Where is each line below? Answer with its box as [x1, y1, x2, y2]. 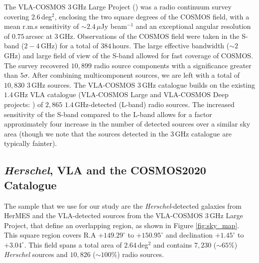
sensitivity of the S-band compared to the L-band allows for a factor [4, 109, 212, 119]
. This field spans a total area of [24, 239, 122, 250]
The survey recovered [4, 60, 69, 70]
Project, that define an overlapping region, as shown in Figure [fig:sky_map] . [4, 220, 240, 230]
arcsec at [25, 30, 52, 41]
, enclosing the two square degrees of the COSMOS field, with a [54, 11, 250, 21]
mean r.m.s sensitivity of [4, 21, 79, 31]
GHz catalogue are [175, 128, 232, 138]
